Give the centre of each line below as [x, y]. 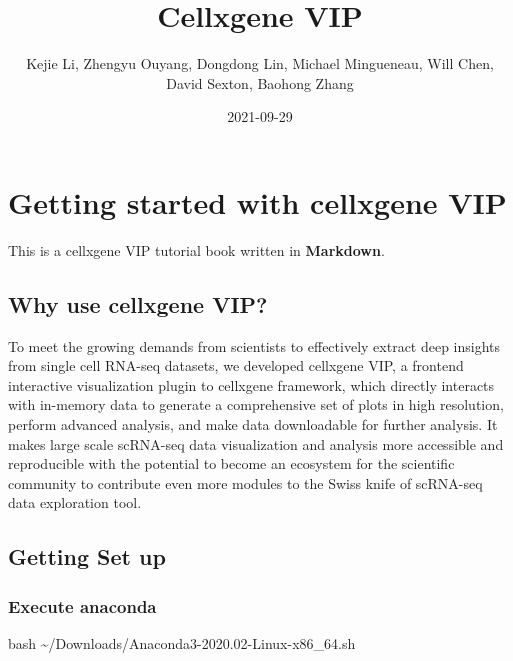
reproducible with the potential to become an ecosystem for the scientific [231, 463]
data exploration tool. [75, 502]
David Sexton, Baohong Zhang [260, 82]
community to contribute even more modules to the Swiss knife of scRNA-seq [245, 482]
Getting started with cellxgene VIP [257, 201]
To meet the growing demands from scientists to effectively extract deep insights [254, 345]
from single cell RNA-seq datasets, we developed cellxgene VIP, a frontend [236, 365]
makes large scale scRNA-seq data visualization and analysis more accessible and [256, 443]
